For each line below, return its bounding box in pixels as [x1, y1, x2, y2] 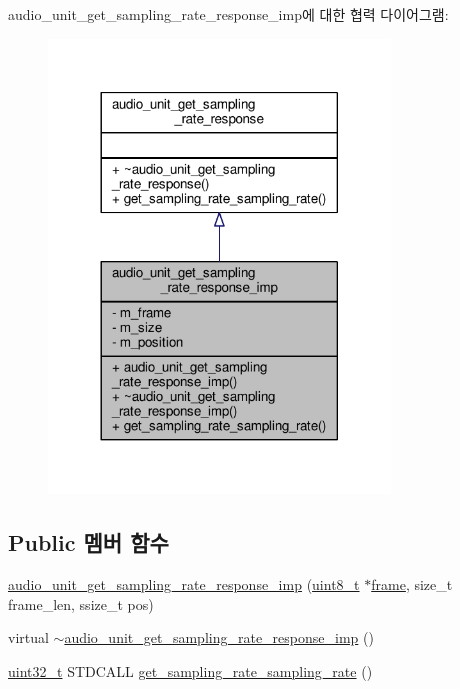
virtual [8, 627, 49, 648]
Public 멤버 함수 [8, 527, 169, 558]
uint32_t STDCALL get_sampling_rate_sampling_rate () [8, 660, 373, 681]
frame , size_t [371, 574, 453, 595]
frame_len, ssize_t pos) [8, 593, 154, 614]
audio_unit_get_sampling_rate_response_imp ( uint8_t [8, 574, 360, 595]
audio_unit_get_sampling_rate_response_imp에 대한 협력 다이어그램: [8, 4, 449, 24]
